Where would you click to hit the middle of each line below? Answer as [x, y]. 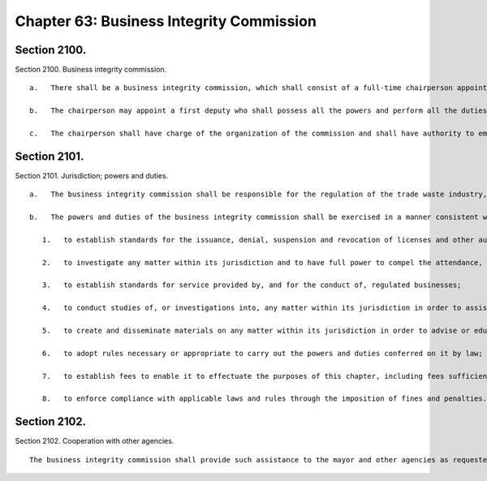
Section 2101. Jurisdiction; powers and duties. [92, 175]
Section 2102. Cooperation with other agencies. [95, 441]
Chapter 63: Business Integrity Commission [166, 21]
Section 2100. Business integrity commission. [91, 70]
